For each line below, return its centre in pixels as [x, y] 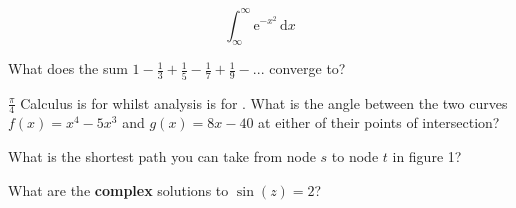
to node [355, 156]
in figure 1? [427, 156]
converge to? [307, 68]
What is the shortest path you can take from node [162, 156]
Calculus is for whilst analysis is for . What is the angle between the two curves [264, 102]
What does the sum [68, 68]
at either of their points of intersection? [379, 122]
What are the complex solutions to [118, 189]
